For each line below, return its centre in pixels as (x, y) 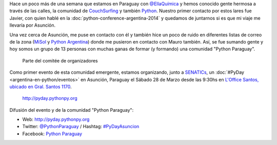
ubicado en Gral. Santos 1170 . (41, 87)
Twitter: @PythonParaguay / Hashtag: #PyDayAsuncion (81, 127)
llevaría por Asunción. (33, 25)
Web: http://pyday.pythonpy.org (56, 119)
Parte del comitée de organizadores (60, 60)
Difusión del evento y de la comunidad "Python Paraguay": (72, 110)
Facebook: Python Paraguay (52, 134)
